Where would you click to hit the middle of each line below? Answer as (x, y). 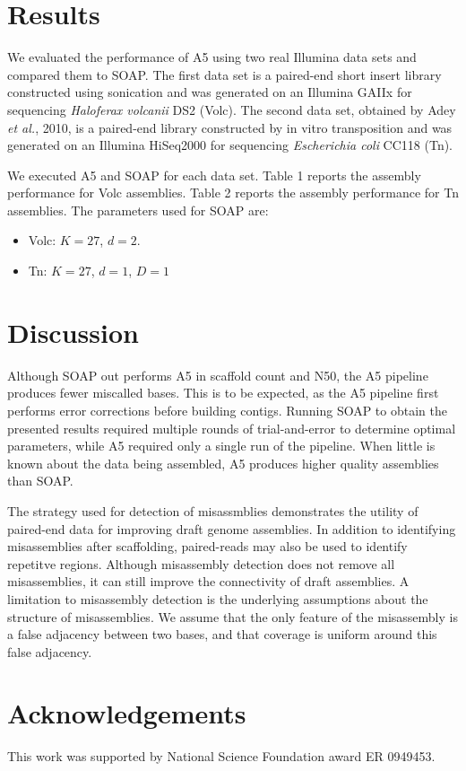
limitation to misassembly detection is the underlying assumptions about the (218, 598)
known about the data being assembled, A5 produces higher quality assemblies (223, 463)
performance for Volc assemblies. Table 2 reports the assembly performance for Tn (233, 193)
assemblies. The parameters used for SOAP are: (138, 210)
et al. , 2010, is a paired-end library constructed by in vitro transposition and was (230, 127)
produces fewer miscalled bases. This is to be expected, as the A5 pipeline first (223, 393)
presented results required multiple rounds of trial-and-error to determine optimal (232, 428)
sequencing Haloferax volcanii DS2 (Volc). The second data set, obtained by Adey (232, 109)
